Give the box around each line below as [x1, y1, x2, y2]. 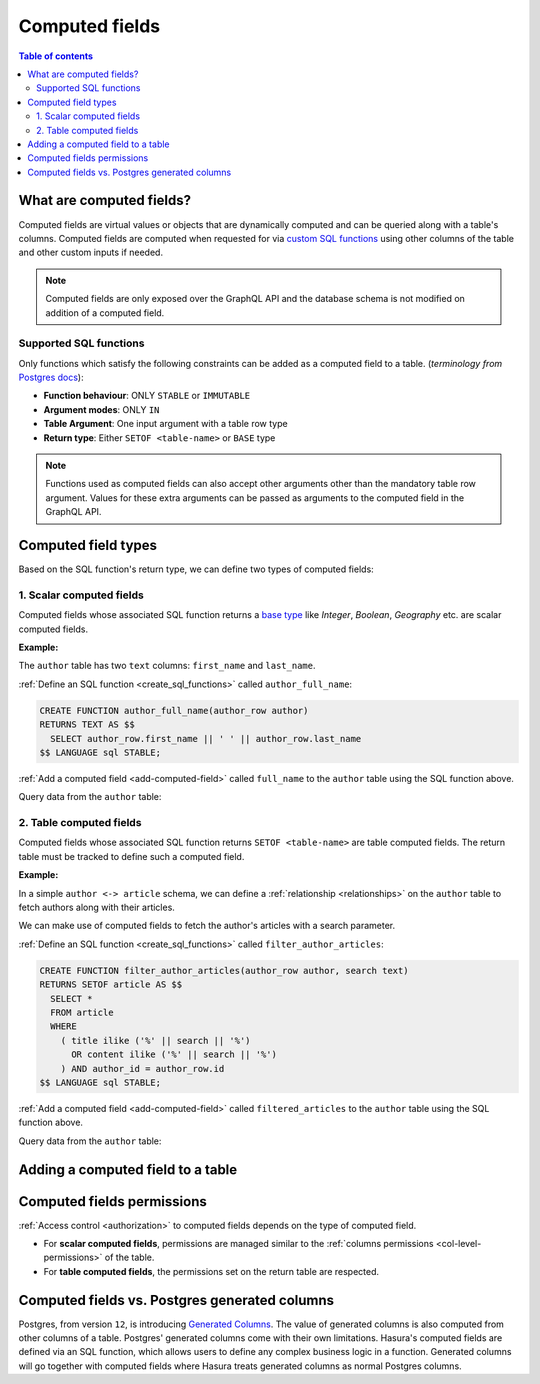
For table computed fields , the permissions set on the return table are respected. [43, 1265, 380, 1277]
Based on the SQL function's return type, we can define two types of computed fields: [18, 563, 374, 575]
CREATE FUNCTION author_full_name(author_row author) [39, 705, 309, 716]
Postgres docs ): [18, 371, 84, 384]
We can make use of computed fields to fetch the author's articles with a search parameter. [18, 920, 396, 932]
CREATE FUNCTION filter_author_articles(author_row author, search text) [39, 965, 409, 976]
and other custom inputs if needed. [18, 246, 164, 259]
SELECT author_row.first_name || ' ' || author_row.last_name [50, 733, 362, 744]
